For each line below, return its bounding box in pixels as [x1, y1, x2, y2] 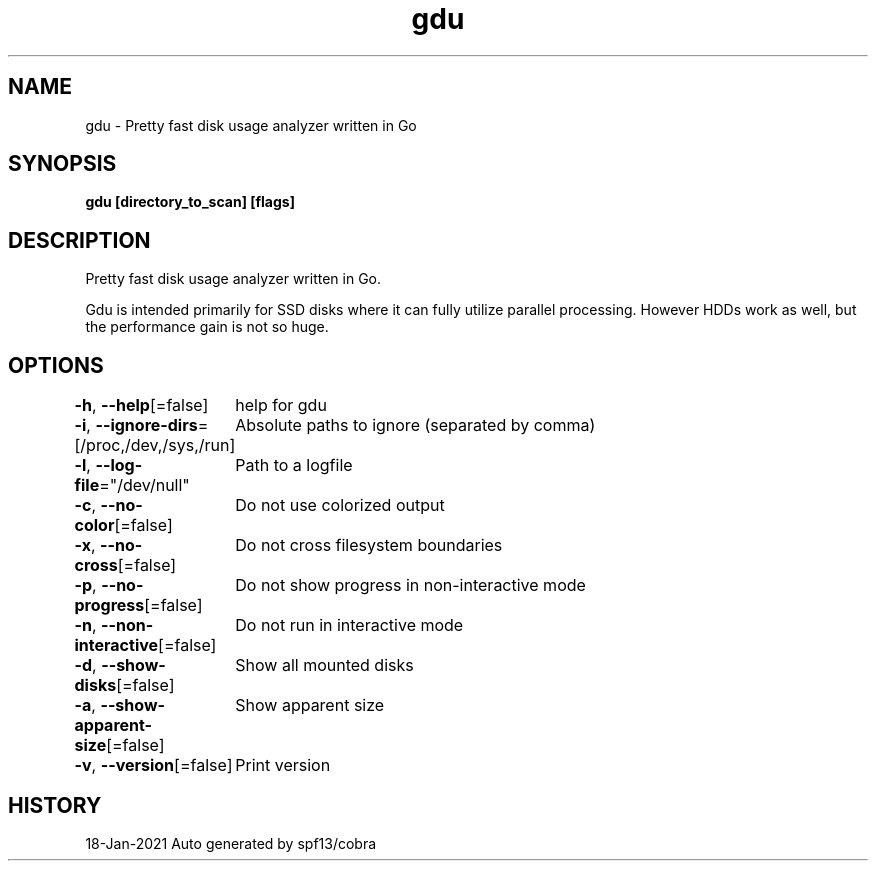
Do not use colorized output [235, 495, 445, 516]
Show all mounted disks [235, 655, 414, 676]
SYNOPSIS [8, 151, 117, 177]
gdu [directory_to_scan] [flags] [85, 193, 295, 211]
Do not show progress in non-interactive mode [235, 575, 586, 596]
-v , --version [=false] [74, 755, 233, 776]
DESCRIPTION [8, 227, 151, 253]
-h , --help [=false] [74, 395, 209, 416]
